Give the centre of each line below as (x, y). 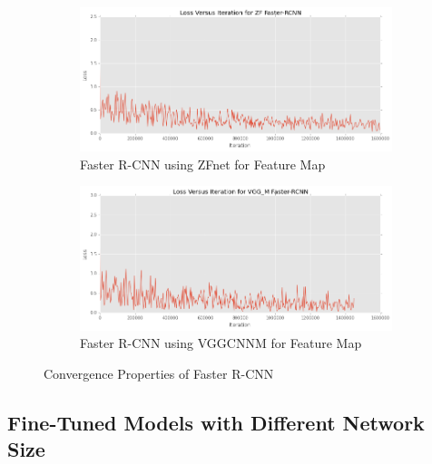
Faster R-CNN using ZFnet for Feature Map (203, 164)
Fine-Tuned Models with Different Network (216, 422)
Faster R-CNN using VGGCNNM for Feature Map (221, 343)
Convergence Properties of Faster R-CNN (159, 373)
